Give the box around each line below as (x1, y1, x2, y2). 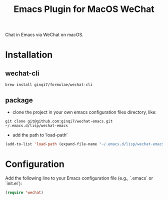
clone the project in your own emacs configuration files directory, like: (12, 109, 156, 115)
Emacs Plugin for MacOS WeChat (13, 3, 155, 15)
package (5, 96, 33, 104)
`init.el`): (5, 180, 22, 186)
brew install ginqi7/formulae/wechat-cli (5, 82, 93, 87)
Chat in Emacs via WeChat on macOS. (5, 31, 83, 38)
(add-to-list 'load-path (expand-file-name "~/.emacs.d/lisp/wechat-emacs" (5, 141, 166, 146)
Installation (5, 49, 53, 60)
